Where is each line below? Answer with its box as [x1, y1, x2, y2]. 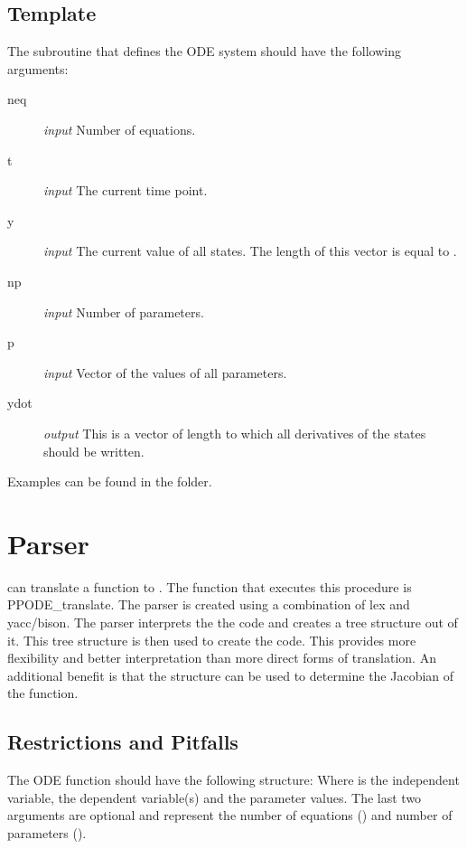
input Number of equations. [43, 119, 196, 138]
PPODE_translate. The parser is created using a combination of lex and [7, 595, 410, 614]
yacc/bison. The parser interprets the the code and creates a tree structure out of [7, 613, 458, 632]
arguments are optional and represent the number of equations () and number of [7, 806, 453, 825]
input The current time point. [43, 181, 208, 200]
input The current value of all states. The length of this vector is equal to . [43, 241, 457, 260]
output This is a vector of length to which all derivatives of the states [43, 423, 426, 442]
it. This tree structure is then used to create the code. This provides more [7, 630, 416, 649]
